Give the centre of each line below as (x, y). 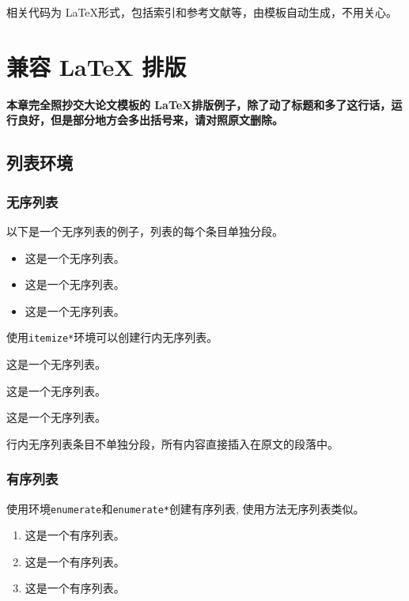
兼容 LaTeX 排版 (97, 66)
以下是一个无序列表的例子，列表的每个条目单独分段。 (145, 231)
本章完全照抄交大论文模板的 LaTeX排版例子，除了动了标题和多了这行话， (199, 104)
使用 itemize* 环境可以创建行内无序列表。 (112, 337)
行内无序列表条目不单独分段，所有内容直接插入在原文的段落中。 (172, 443)
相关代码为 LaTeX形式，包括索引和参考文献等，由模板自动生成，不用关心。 (202, 12)
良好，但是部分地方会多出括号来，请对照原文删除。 (150, 120)
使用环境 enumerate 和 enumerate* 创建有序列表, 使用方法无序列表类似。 (186, 508)
